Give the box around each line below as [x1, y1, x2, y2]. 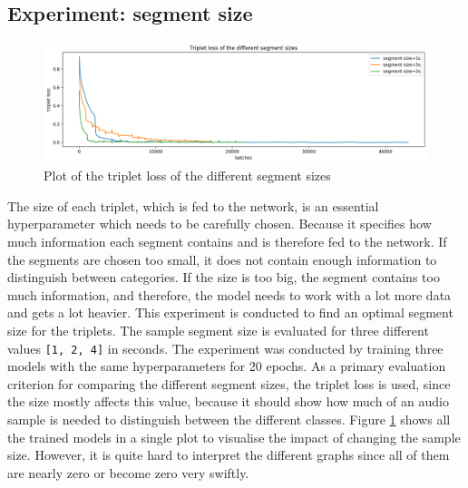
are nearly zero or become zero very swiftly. [7, 463, 249, 482]
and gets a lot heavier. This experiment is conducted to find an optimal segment [7, 303, 453, 322]
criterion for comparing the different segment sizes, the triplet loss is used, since [7, 374, 451, 393]
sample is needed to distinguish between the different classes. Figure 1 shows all [7, 410, 451, 429]
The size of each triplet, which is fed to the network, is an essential [7, 196, 379, 215]
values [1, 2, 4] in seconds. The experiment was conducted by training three [7, 338, 444, 357]
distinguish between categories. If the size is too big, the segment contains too [7, 268, 440, 287]
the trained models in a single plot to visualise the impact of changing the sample [7, 427, 461, 446]
